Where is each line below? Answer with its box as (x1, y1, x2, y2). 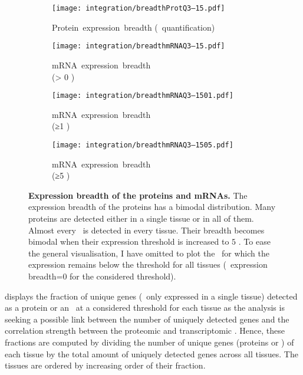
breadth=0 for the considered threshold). (28, 269, 176, 282)
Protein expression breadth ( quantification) (52, 21, 215, 33)
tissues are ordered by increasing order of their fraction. (5, 359, 206, 371)
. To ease (238, 235, 271, 248)
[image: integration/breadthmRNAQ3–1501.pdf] (52, 91, 233, 100)
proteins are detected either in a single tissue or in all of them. (28, 212, 254, 224)
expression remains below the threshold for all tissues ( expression (28, 258, 268, 271)
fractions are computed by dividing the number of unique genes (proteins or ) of (5, 335, 294, 348)
